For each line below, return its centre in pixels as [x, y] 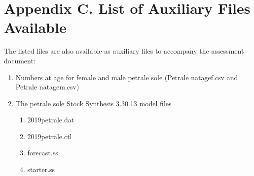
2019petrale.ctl [50, 136]
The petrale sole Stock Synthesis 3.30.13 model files [93, 103]
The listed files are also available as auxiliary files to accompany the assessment [124, 51]
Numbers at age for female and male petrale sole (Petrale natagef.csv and [127, 77]
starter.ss [41, 169]
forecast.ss [43, 153]
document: [20, 60]
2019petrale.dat [51, 120]
